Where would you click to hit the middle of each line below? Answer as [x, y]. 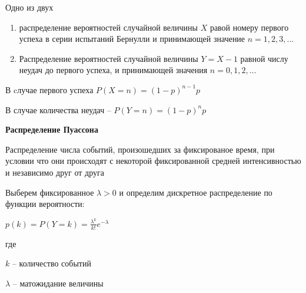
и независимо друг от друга [55, 172]
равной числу [264, 58]
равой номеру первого [249, 27]
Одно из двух [29, 7]
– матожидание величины [58, 283]
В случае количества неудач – [58, 109]
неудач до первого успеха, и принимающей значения [113, 70]
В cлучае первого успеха [49, 89]
